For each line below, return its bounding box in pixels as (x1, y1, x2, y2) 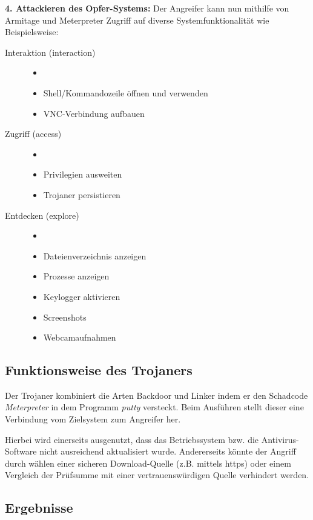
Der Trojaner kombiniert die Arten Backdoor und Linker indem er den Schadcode (5, 388, 308, 401)
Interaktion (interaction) (5, 45, 96, 58)
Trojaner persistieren (43, 188, 120, 201)
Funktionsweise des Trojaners (5, 361, 193, 379)
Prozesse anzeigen (43, 270, 110, 282)
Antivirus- (261, 433, 299, 445)
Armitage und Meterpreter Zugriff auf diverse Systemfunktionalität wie (5, 13, 269, 26)
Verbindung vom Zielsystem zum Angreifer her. (5, 413, 181, 425)
